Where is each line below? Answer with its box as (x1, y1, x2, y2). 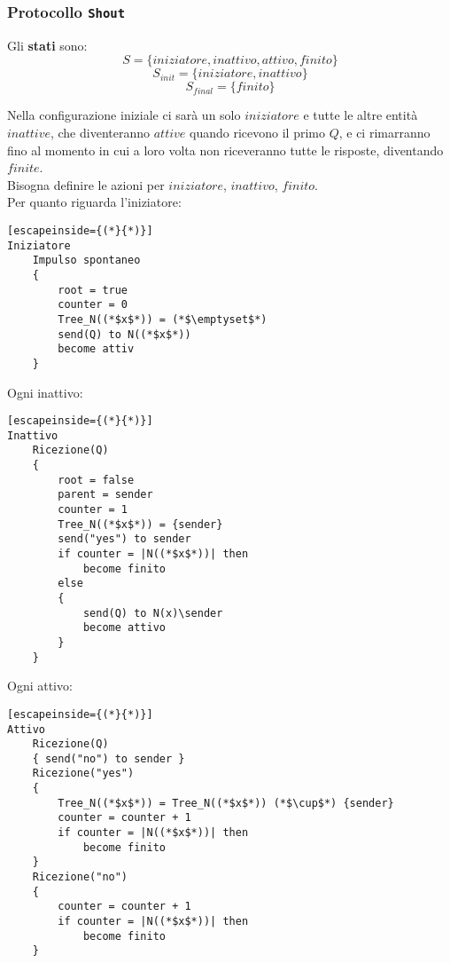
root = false (58, 473, 135, 486)
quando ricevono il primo (190, 122, 325, 141)
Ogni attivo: (7, 676, 73, 695)
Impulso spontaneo (32, 254, 141, 267)
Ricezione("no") (32, 871, 128, 884)
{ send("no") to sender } (32, 752, 185, 765)
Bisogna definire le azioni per (7, 175, 165, 193)
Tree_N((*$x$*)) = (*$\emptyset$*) (58, 312, 268, 326)
